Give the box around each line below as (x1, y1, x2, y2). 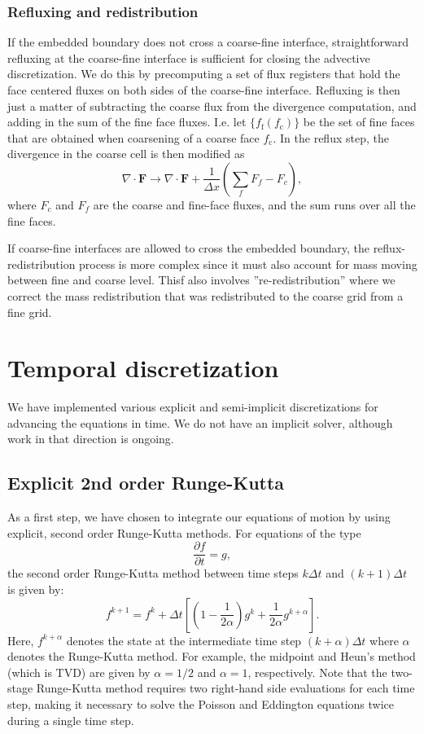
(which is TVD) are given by (7, 663, 151, 680)
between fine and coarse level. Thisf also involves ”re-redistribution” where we (7, 271, 396, 288)
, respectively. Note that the (247, 663, 387, 680)
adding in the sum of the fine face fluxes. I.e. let (7, 113, 247, 130)
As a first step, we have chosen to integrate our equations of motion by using (7, 508, 391, 525)
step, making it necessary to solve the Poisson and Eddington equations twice (7, 696, 395, 713)
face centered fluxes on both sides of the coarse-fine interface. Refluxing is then (7, 81, 400, 98)
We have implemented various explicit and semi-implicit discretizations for (7, 398, 378, 415)
